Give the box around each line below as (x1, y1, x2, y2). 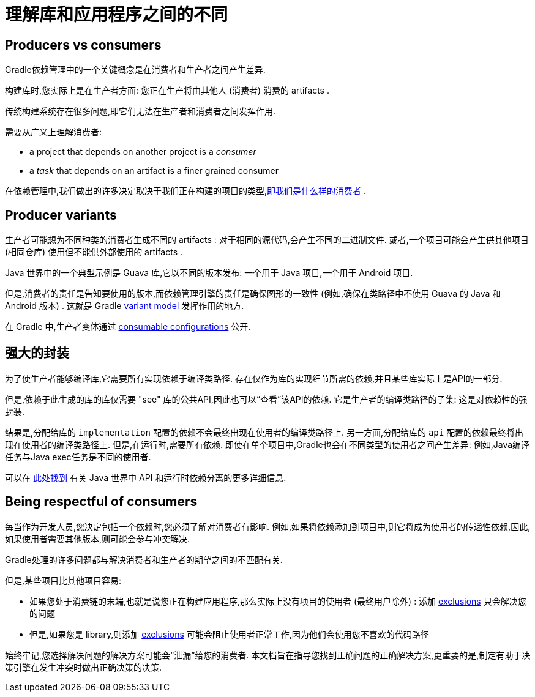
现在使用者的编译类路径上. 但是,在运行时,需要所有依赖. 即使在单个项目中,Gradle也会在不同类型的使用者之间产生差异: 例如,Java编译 (5, 439, 530, 450)
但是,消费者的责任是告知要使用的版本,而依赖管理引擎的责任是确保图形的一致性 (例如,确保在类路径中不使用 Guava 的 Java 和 (5, 288, 501, 299)
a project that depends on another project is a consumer (29, 146, 256, 157)
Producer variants (5, 207, 117, 223)
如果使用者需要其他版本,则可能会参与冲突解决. (5, 533, 190, 544)
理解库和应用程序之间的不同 (5, 4, 228, 25)
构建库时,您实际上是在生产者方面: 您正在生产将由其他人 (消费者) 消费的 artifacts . (5, 85, 329, 96)
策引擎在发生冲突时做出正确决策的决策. (5, 662, 162, 673)
